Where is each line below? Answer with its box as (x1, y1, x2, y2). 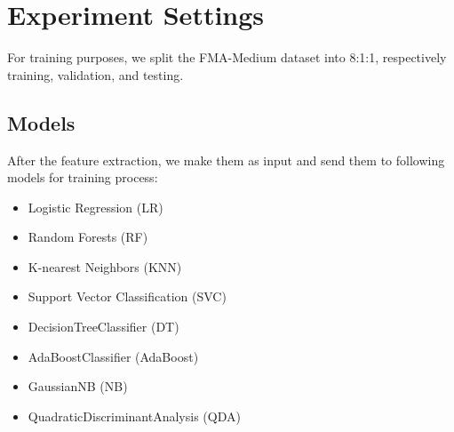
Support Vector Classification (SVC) (28, 287, 227, 306)
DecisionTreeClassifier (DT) (28, 317, 179, 336)
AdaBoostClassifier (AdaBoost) (28, 347, 199, 365)
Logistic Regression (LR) (28, 197, 163, 216)
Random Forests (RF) (28, 228, 148, 246)
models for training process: (7, 168, 158, 187)
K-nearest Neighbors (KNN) (28, 257, 182, 276)
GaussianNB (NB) (28, 377, 128, 396)
